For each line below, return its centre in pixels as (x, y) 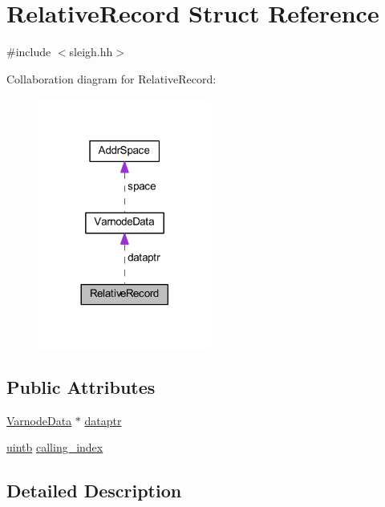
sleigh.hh (91, 52)
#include (29, 52)
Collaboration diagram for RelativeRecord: (111, 78)
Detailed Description (94, 491)
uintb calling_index (55, 447)
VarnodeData (39, 420)
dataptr (103, 420)
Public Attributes (81, 387)
